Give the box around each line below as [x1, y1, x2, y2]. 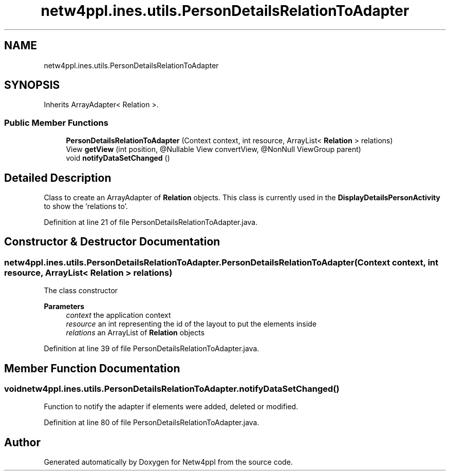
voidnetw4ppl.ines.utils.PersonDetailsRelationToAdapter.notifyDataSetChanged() [4, 384, 340, 394]
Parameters [44, 302, 85, 311]
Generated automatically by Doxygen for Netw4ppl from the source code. [44, 458, 293, 467]
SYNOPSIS [4, 79, 60, 92]
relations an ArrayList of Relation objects [66, 328, 205, 337]
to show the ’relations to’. [44, 202, 128, 211]
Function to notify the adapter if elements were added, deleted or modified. [44, 402, 298, 411]
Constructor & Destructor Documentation [4, 235, 220, 249]
